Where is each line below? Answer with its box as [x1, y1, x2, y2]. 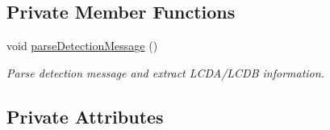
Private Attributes [6, 103, 164, 128]
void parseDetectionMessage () [6, 37, 158, 54]
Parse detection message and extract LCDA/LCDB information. [6, 64, 324, 81]
